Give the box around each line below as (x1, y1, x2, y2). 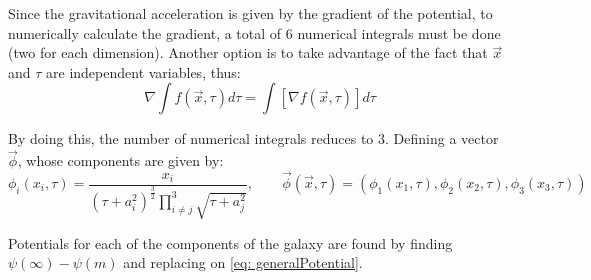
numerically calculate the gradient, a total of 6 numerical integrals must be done (8, 22, 501, 43)
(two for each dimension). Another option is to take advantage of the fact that (8, 42, 488, 63)
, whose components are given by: (17, 150, 224, 171)
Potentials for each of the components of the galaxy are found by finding (8, 232, 453, 253)
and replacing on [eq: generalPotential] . (123, 252, 363, 273)
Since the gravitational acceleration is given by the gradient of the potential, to (8, 3, 493, 23)
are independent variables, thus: (46, 61, 241, 82)
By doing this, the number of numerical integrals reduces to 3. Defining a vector (8, 128, 499, 149)
